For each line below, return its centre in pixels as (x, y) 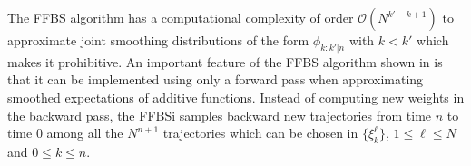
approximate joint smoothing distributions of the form (158, 40)
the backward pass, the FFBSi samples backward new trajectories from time (220, 115)
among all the (85, 133)
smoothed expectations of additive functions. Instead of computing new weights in (236, 97)
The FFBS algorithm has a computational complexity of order (181, 17)
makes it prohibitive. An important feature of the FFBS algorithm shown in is (225, 61)
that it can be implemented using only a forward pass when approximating (216, 79)
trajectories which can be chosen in (260, 133)
